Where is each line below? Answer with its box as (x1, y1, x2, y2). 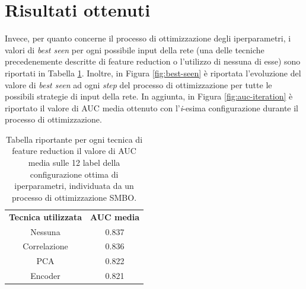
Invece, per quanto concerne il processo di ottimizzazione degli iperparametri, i (5, 32, 291, 44)
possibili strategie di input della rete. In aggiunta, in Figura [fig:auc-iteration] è (5, 90, 293, 102)
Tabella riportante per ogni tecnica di (6, 133, 143, 145)
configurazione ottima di (30, 168, 119, 180)
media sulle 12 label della (28, 156, 120, 169)
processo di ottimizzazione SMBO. (12, 191, 137, 203)
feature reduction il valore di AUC (12, 144, 136, 157)
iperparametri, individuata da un (14, 179, 134, 192)
